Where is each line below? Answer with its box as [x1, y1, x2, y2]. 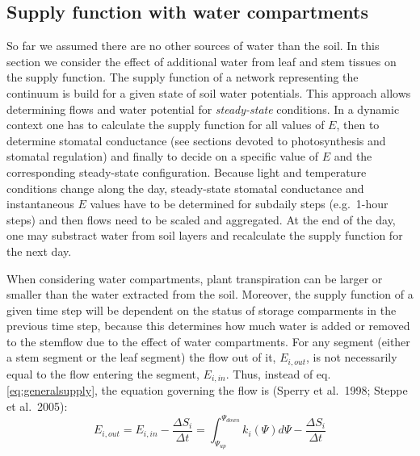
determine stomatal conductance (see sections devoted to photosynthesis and [6, 132, 386, 149]
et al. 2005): [6, 397, 68, 414]
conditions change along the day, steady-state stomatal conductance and [6, 179, 364, 196]
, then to [336, 116, 380, 133]
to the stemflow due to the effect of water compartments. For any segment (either [6, 333, 410, 349]
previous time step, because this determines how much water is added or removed [6, 317, 410, 334]
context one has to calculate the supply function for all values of [6, 116, 325, 133]
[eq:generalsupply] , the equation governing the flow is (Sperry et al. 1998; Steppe [6, 382, 408, 399]
